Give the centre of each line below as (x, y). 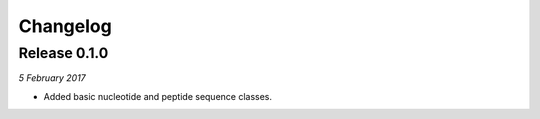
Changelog (65, 26)
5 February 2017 (52, 78)
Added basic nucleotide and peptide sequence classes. (158, 96)
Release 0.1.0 (63, 53)
